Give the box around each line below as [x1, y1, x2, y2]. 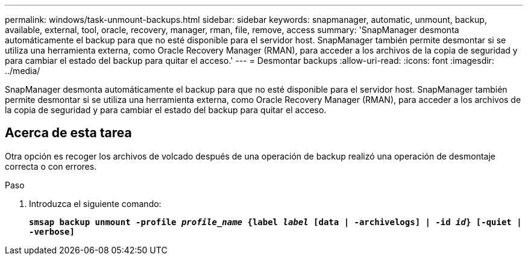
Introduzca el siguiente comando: [29, 198, 162, 209]
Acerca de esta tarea [5, 125, 132, 141]
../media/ [5, 66, 40, 76]
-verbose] [29, 226, 75, 237]
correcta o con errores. [5, 161, 97, 172]
